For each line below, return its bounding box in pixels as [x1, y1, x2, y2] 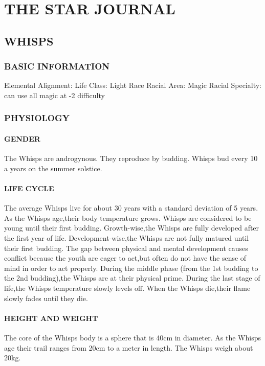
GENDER [4, 133, 40, 144]
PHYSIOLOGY [4, 111, 70, 124]
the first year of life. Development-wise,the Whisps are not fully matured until [4, 232, 249, 243]
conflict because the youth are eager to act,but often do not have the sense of [4, 253, 247, 263]
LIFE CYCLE [4, 182, 54, 193]
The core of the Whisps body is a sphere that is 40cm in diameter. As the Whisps [4, 332, 261, 342]
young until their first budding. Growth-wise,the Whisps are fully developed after [4, 222, 259, 233]
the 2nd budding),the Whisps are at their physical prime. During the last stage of [4, 272, 260, 283]
